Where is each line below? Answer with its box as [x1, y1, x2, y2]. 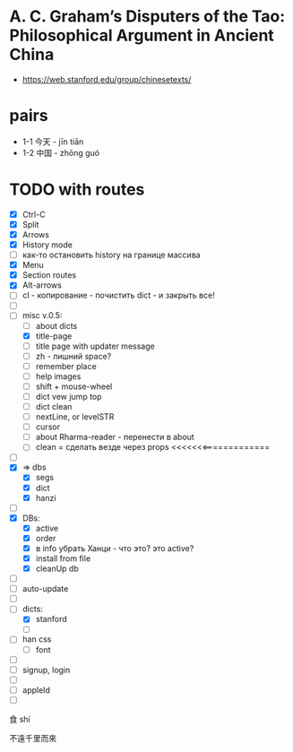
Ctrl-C [22, 209, 47, 220]
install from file [35, 553, 91, 564]
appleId [22, 684, 51, 696]
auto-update [22, 583, 69, 594]
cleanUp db [35, 563, 79, 574]
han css [22, 634, 52, 644]
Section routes [22, 270, 77, 281]
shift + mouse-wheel [35, 381, 113, 392]
